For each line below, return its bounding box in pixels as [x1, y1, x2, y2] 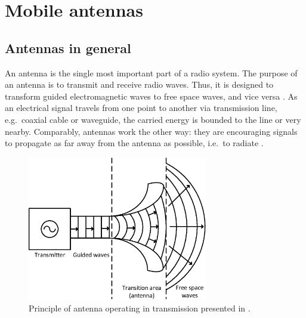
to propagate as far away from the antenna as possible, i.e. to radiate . [5, 137, 264, 149]
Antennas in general [5, 38, 131, 57]
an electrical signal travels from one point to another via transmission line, [5, 101, 277, 114]
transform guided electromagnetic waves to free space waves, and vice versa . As [5, 89, 298, 102]
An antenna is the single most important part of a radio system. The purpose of [5, 66, 298, 79]
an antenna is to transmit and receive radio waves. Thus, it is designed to [5, 78, 274, 91]
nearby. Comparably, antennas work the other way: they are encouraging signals [5, 125, 298, 137]
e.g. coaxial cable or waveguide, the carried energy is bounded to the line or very [5, 113, 301, 125]
